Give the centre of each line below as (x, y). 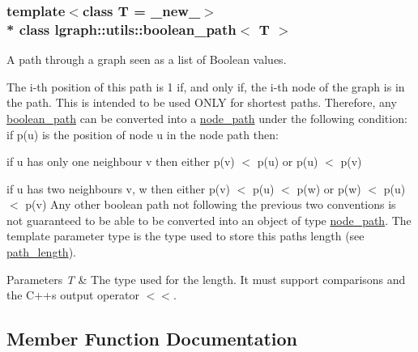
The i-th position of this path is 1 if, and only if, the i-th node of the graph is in (206, 86)
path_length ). (41, 252)
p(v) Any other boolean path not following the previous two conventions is (211, 204)
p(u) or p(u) (288, 161)
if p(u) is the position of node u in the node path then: (143, 134)
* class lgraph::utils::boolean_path (122, 29)
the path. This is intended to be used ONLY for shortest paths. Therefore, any (202, 102)
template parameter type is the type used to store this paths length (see (186, 236)
